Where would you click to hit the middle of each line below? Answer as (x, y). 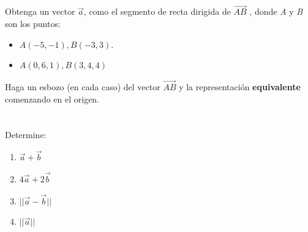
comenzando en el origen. (52, 99)
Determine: (26, 135)
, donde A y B (276, 11)
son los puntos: (33, 23)
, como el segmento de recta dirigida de (157, 11)
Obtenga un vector (40, 11)
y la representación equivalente (240, 87)
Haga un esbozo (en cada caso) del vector (83, 87)
